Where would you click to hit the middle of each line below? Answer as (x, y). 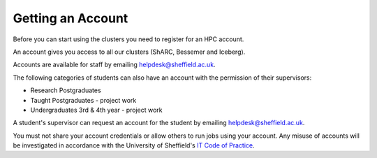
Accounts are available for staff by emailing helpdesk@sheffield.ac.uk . (114, 65)
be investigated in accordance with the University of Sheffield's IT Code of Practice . (134, 145)
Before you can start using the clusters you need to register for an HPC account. (128, 39)
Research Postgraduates (66, 90)
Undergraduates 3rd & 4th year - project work (96, 110)
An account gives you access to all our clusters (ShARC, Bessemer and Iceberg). (129, 52)
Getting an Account (71, 18)
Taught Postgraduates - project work (83, 100)
